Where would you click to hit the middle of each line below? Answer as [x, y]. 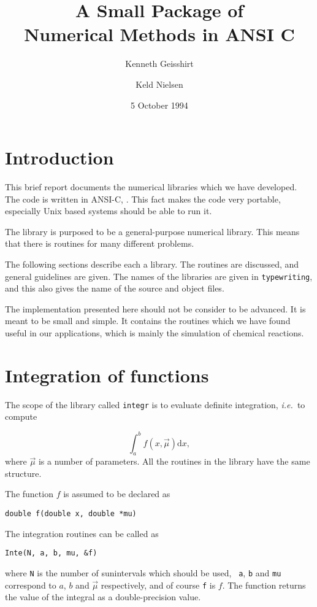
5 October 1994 [159, 105]
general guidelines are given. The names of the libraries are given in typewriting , [159, 276]
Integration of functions [107, 375]
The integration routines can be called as [82, 533]
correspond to [31, 585]
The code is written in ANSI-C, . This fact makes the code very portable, [143, 199]
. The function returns [264, 585]
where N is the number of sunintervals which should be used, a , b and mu [143, 572]
